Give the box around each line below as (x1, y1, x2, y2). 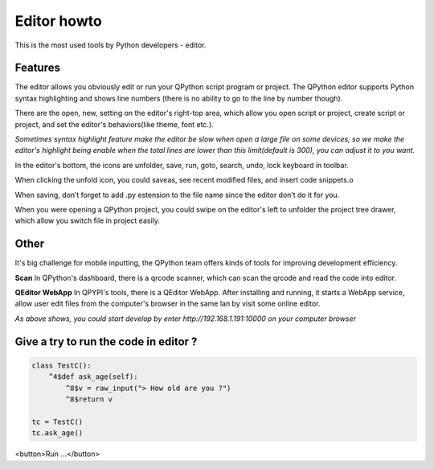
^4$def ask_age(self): (48, 372, 138, 381)
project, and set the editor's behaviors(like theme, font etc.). (14, 119, 215, 129)
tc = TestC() (31, 417, 84, 426)
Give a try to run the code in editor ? (14, 335, 198, 348)
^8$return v (65, 395, 113, 404)
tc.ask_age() (31, 429, 84, 438)
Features (14, 61, 60, 75)
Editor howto (14, 12, 102, 30)
